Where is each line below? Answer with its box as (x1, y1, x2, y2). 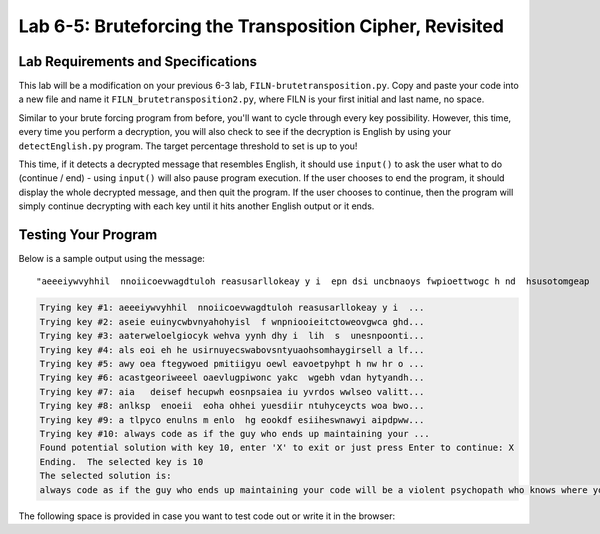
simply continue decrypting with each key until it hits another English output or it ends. (18, 200, 375, 212)
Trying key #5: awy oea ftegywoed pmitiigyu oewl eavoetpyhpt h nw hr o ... (39, 358, 425, 370)
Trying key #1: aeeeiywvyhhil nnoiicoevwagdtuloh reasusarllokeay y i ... (39, 302, 425, 314)
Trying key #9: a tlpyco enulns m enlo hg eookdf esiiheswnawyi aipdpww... (39, 414, 425, 425)
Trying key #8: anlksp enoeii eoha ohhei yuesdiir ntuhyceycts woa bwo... (39, 400, 425, 412)
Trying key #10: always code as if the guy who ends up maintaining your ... (39, 428, 430, 439)
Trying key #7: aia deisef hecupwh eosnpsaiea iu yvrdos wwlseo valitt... (39, 386, 425, 397)
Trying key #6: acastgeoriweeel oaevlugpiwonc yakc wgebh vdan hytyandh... (39, 372, 425, 384)
